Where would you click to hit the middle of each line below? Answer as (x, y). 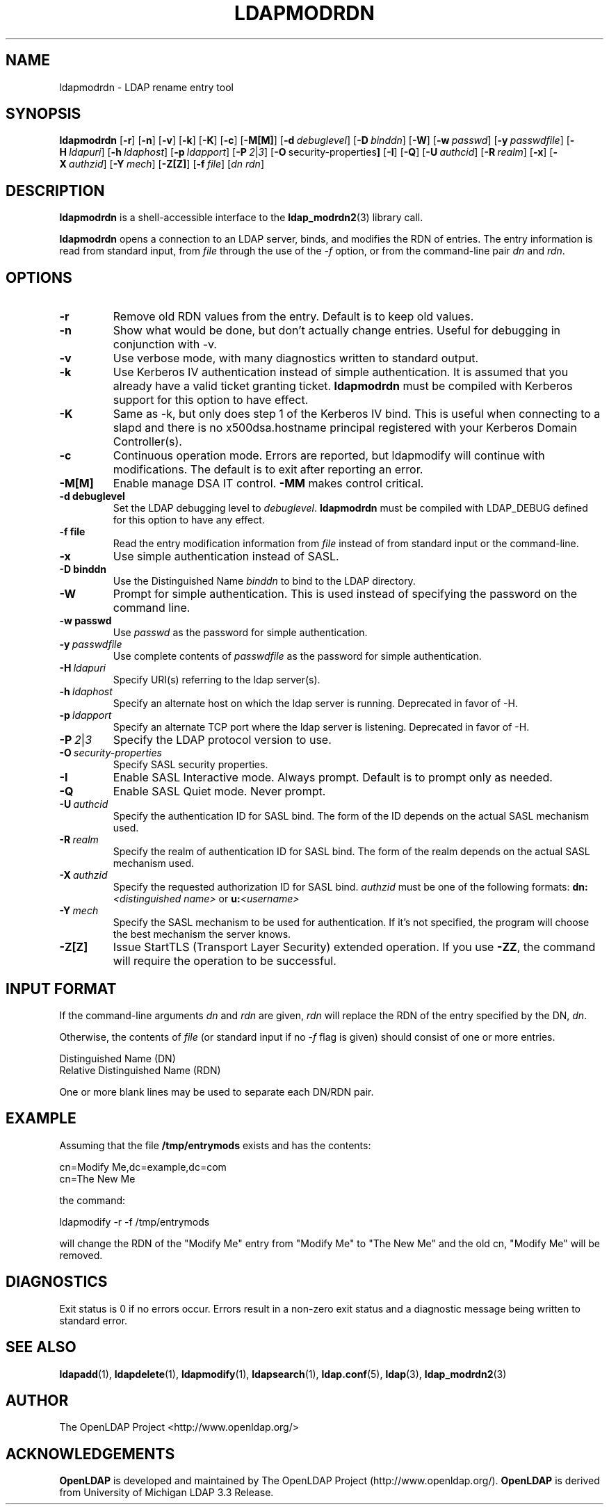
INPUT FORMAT (61, 989)
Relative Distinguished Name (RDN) (140, 1070)
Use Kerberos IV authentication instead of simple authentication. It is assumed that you (341, 372)
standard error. (94, 1320)
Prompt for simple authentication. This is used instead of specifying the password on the (345, 594)
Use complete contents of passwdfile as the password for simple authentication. (297, 656)
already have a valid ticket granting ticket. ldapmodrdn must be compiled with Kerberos (343, 386)
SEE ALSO (41, 1347)
